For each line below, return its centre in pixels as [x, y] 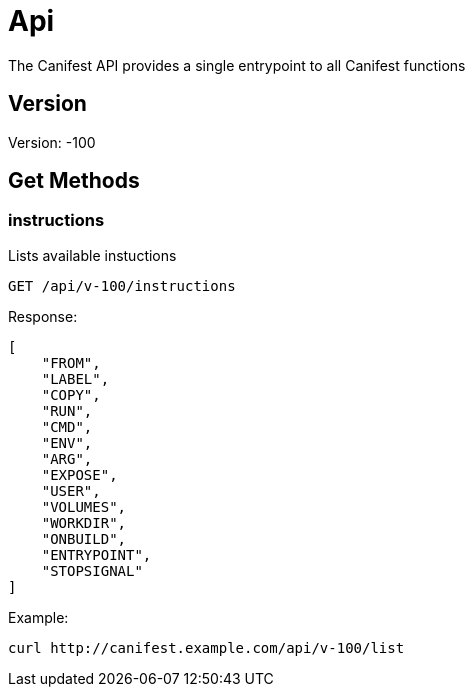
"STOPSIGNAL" [92, 570]
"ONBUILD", [84, 538]
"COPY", [71, 394]
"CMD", [67, 426]
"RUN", [67, 410]
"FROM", [71, 362]
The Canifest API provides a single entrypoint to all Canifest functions [237, 65]
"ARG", [67, 458]
